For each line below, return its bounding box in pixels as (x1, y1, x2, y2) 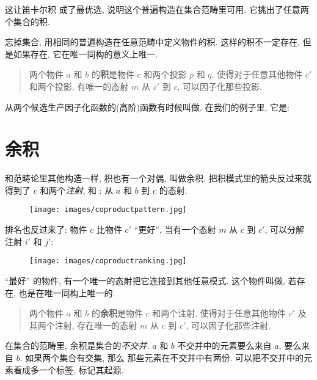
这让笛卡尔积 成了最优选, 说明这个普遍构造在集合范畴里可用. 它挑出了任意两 (5, 3, 309, 15)
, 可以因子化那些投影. (177, 79, 262, 92)
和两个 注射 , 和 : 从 (40, 183, 114, 196)
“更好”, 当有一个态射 (134, 223, 216, 236)
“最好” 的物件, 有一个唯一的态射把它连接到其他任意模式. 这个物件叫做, (5, 274, 285, 287)
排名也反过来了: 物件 (5, 223, 87, 236)
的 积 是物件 (91, 68, 134, 81)
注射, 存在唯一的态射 (54, 318, 137, 331)
